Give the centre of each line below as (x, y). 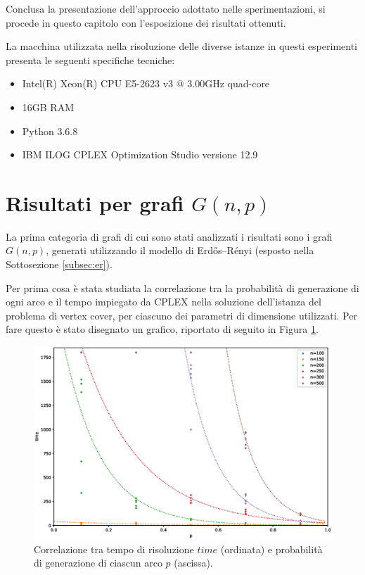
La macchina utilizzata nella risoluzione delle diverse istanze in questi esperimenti (181, 46)
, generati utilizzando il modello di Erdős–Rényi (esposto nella (180, 250)
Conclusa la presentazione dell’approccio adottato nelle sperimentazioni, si (166, 8)
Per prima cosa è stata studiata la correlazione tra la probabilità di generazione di (182, 287)
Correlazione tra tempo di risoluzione (114, 549)
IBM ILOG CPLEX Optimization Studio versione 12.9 (140, 154)
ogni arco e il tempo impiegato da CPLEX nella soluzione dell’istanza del (164, 302)
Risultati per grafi (95, 202)
